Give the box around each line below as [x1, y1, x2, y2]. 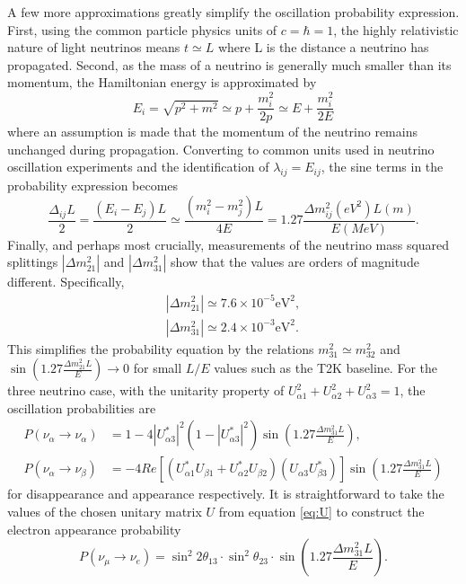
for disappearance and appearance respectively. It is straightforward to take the [7, 484, 444, 503]
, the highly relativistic [333, 20, 459, 39]
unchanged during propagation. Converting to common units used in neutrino [7, 139, 435, 158]
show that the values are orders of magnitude [171, 252, 419, 271]
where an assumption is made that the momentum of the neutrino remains [7, 122, 418, 141]
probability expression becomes [7, 176, 179, 195]
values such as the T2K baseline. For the [214, 358, 437, 377]
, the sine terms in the [321, 157, 444, 176]
